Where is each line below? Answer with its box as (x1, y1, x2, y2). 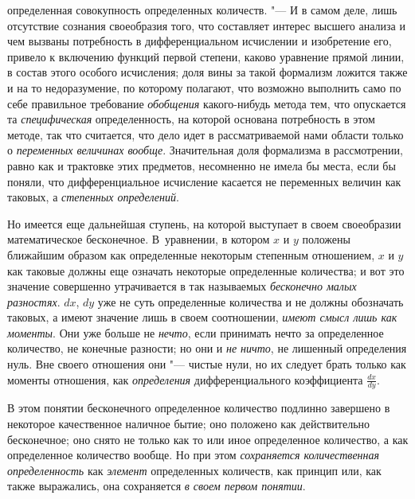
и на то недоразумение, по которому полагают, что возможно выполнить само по (7, 79, 401, 96)
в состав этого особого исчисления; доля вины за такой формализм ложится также (7, 64, 408, 80)
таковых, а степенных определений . (7, 189, 179, 205)
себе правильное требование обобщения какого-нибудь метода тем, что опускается (7, 95, 406, 111)
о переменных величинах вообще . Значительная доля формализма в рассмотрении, (7, 142, 403, 158)
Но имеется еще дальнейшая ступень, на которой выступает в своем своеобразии (7, 215, 401, 232)
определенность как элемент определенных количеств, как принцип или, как (7, 462, 382, 478)
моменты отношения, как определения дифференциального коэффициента (7, 371, 363, 388)
